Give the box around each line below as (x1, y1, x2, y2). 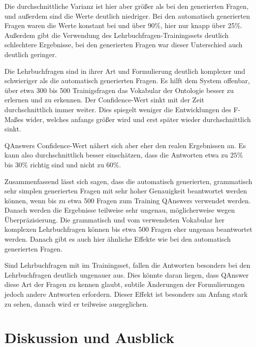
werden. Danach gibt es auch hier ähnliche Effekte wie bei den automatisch (4, 234, 231, 244)
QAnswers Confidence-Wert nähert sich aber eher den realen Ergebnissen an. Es (4, 140, 246, 150)
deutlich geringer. (4, 49, 57, 59)
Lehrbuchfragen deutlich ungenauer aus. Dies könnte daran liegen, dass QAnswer (4, 269, 249, 280)
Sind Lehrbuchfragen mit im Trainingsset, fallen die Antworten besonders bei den (4, 260, 251, 270)
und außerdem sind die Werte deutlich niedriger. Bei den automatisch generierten (4, 10, 250, 21)
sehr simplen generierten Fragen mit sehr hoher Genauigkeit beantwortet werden (4, 186, 247, 196)
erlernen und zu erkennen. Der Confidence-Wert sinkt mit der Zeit (4, 95, 204, 105)
